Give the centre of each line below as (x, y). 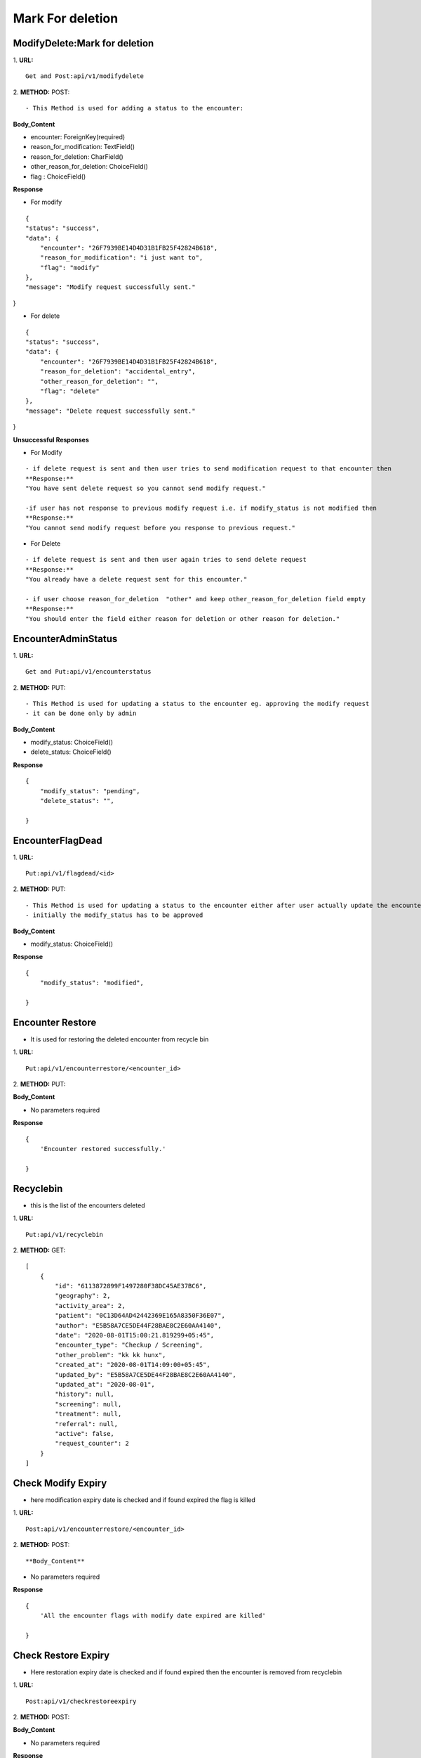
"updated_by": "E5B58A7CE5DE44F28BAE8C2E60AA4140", (146, 1374)
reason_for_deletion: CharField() (77, 156)
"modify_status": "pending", (90, 791)
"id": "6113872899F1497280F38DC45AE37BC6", (131, 1286)
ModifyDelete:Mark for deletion (83, 43)
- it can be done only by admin (81, 713)
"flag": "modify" (69, 268)
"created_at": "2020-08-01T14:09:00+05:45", (133, 1365)
